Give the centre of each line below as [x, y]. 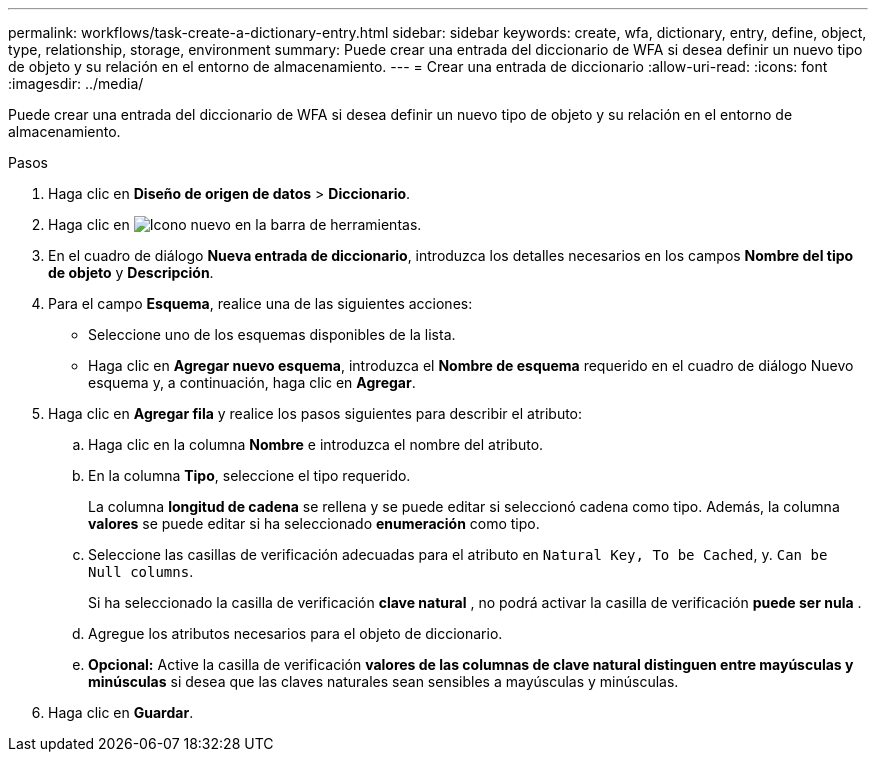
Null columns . [141, 571]
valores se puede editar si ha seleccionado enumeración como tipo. [314, 523]
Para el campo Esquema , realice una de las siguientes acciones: [260, 303]
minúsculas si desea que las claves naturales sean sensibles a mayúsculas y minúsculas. [383, 681]
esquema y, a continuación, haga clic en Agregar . [252, 382]
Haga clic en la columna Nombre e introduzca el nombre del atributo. [316, 444]
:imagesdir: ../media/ [76, 83]
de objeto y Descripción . [131, 272]
